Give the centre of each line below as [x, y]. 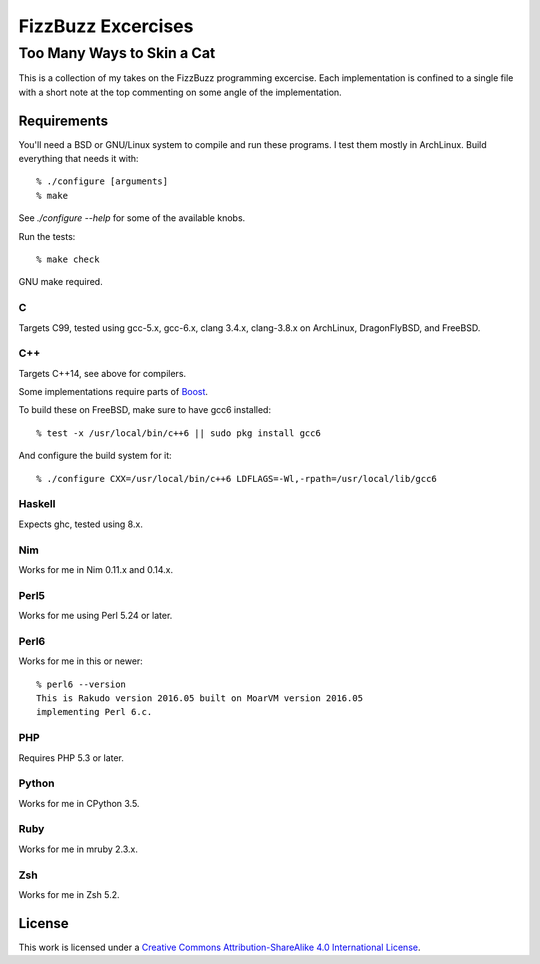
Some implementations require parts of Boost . [113, 392]
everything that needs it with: [78, 159]
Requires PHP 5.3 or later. [71, 757]
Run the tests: [47, 236]
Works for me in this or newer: [81, 661]
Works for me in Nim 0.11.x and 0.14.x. [96, 569]
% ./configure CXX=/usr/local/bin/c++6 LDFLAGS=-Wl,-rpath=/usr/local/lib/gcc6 [236, 478]
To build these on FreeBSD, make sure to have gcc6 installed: [145, 410]
